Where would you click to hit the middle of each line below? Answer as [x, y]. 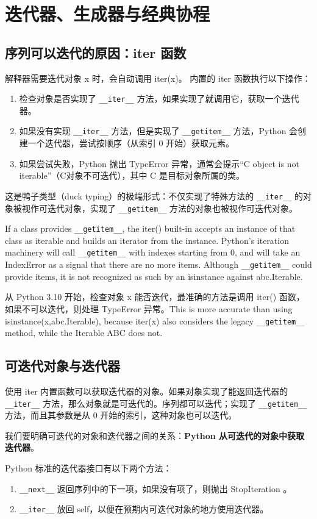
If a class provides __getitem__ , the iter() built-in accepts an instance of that [150, 228]
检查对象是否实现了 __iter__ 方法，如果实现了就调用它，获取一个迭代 [159, 98]
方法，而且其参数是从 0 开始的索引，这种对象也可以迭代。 [121, 415]
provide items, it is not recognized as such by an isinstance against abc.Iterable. [154, 276]
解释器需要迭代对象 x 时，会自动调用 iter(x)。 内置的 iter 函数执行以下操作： [158, 78]
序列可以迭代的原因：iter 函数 [96, 52]
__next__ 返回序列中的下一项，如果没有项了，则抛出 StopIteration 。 [155, 488]
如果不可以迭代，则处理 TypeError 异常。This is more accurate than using [149, 308]
